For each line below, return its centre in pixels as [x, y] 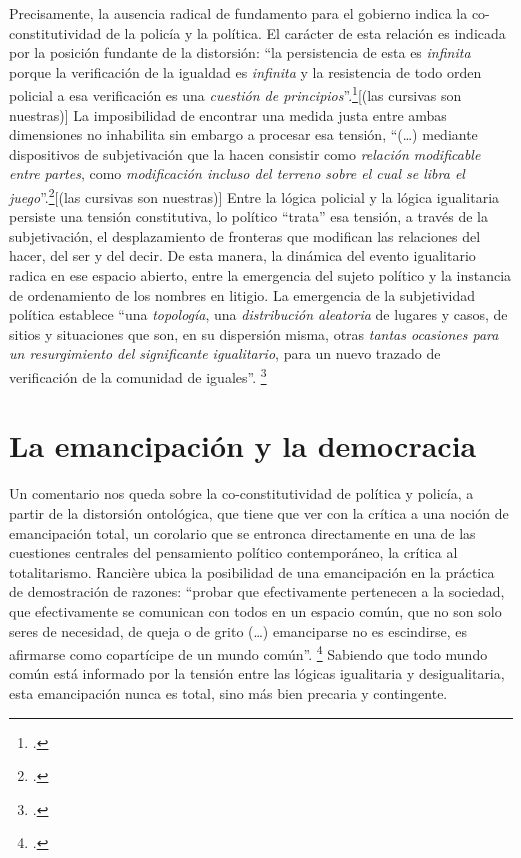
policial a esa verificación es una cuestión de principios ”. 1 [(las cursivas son [235, 94]
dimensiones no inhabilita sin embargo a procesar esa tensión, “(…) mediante [243, 134]
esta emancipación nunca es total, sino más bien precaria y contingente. [228, 692]
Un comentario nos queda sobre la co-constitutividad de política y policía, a [241, 493]
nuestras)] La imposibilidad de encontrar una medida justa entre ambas [228, 114]
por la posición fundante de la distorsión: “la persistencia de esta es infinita [240, 52]
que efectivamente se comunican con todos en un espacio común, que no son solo [255, 610]
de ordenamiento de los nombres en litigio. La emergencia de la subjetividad [242, 294]
